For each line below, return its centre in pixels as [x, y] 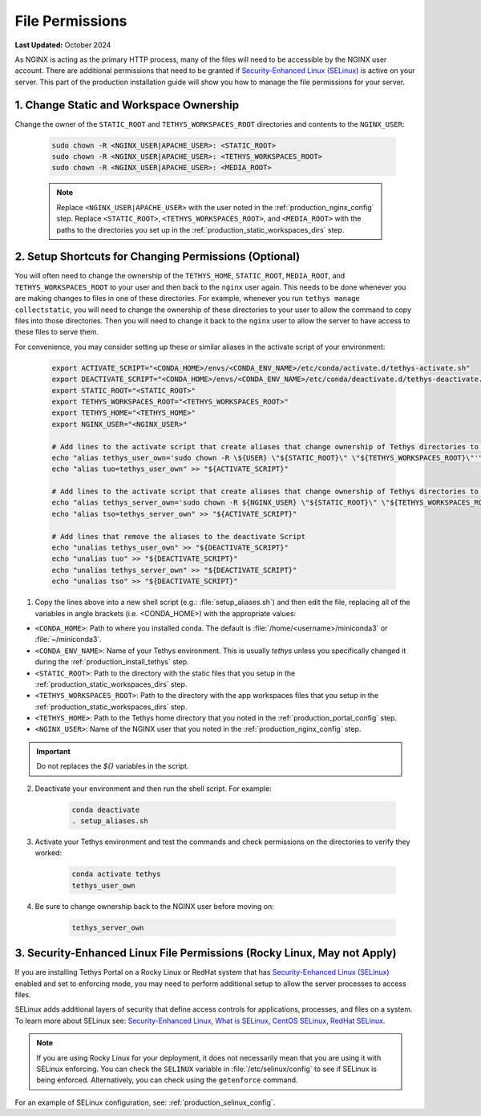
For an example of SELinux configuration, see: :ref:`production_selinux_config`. [145, 1102]
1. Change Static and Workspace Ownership [127, 105]
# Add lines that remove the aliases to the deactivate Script [179, 536]
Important [54, 751]
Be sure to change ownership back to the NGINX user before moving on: [154, 906]
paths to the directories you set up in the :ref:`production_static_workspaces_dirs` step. [200, 229]
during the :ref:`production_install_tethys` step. [112, 662]
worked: [49, 853]
